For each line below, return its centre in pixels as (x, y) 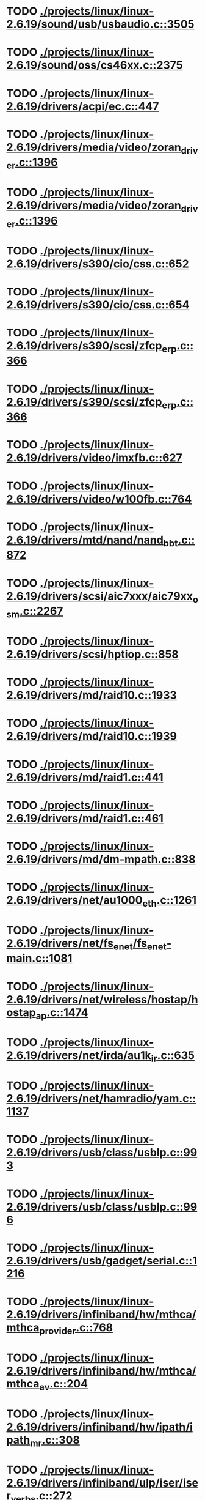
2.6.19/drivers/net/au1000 (74, 900)
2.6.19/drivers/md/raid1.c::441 (85, 777)
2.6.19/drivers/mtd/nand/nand (85, 540)
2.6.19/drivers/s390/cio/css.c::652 (98, 264)
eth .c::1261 (170, 901)
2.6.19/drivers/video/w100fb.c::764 (99, 499)
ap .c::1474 (62, 1013)
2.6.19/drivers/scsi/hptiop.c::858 (92, 654)
